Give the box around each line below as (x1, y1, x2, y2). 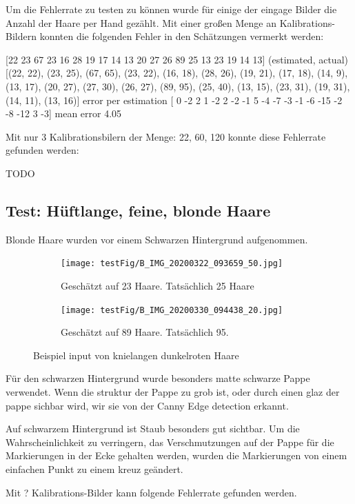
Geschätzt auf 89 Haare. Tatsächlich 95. (61, 325, 229, 339)
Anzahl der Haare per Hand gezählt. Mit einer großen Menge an (6, 15, 276, 30)
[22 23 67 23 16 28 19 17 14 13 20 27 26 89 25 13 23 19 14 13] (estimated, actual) (6, 52, 348, 66)
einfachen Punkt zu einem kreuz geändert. (6, 461, 183, 476)
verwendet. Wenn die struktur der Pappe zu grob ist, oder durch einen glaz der (6, 385, 340, 399)
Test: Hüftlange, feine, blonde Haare (6, 199, 271, 221)
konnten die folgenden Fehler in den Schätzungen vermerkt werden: (39, 29, 324, 43)
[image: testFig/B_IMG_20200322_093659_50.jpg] (61, 259, 283, 269)
